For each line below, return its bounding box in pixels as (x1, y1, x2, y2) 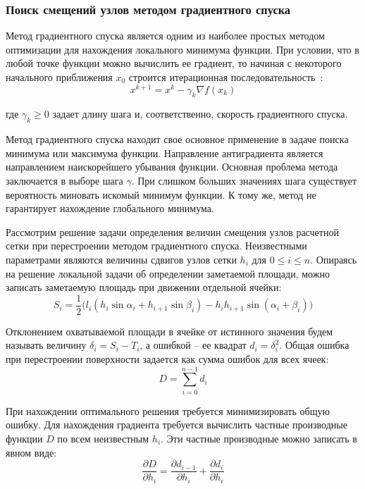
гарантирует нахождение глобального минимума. (6, 201, 214, 216)
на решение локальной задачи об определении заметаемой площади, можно (6, 266, 330, 280)
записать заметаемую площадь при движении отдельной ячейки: (6, 280, 282, 295)
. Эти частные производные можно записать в (161, 431, 357, 445)
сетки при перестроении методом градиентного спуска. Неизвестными (6, 238, 307, 253)
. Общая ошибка (279, 338, 349, 352)
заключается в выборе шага (6, 173, 123, 188)
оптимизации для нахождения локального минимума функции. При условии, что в (6, 42, 359, 56)
